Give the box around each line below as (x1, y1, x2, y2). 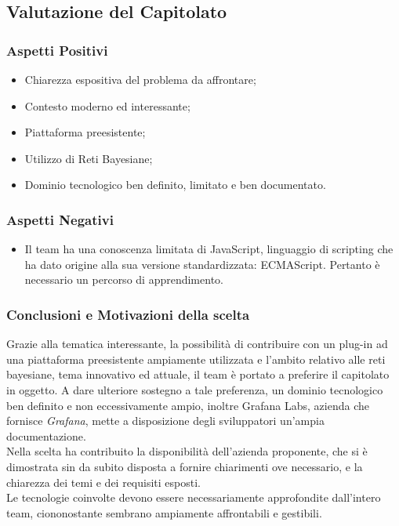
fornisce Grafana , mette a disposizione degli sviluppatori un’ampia (6, 412, 325, 429)
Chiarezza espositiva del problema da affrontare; (24, 71, 256, 87)
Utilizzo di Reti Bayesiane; (24, 150, 153, 166)
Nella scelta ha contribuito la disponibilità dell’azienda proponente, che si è (6, 443, 368, 459)
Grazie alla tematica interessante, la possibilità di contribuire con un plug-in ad (6, 336, 388, 352)
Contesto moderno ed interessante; (24, 97, 190, 114)
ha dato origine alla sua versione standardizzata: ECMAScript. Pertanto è (24, 256, 380, 272)
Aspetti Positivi (6, 40, 108, 60)
